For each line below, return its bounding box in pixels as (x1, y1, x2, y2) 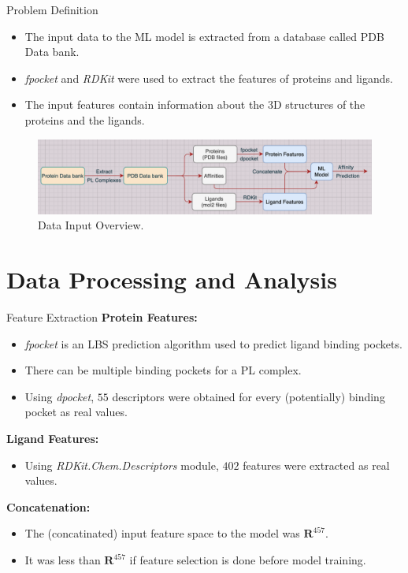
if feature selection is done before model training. (129, 552, 366, 568)
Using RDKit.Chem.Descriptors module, (24, 456, 219, 473)
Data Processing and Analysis (6, 263, 337, 296)
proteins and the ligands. (24, 111, 145, 128)
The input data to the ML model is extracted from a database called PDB (24, 28, 384, 44)
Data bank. (24, 43, 80, 60)
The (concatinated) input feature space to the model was (24, 525, 300, 541)
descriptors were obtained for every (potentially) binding (112, 388, 385, 404)
